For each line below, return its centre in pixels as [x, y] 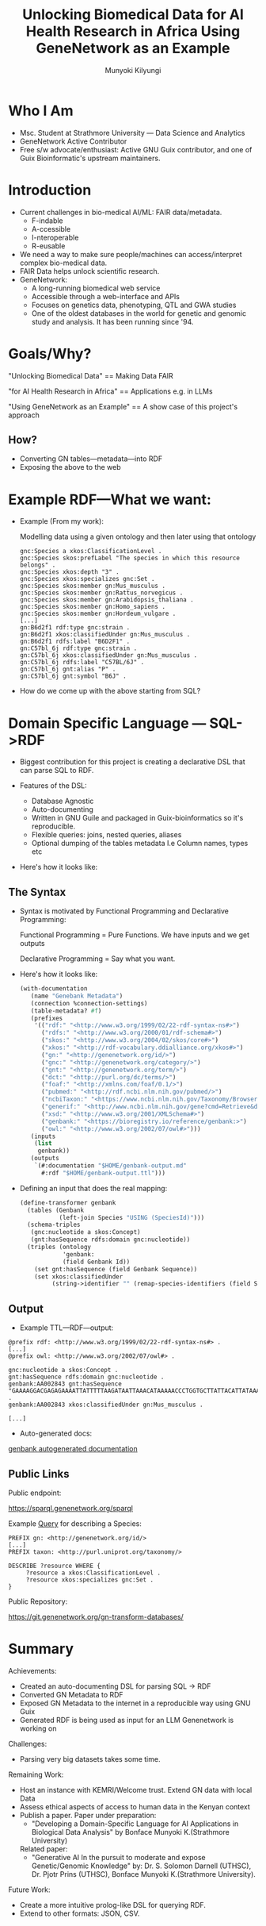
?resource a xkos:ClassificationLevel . [93, 1573]
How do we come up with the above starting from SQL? [110, 691]
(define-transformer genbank [68, 1203]
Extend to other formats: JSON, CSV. [80, 1913]
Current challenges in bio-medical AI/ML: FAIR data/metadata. [121, 212]
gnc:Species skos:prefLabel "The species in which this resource [129, 558]
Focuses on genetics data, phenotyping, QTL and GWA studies [134, 305]
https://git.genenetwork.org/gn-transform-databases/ [96, 1617]
